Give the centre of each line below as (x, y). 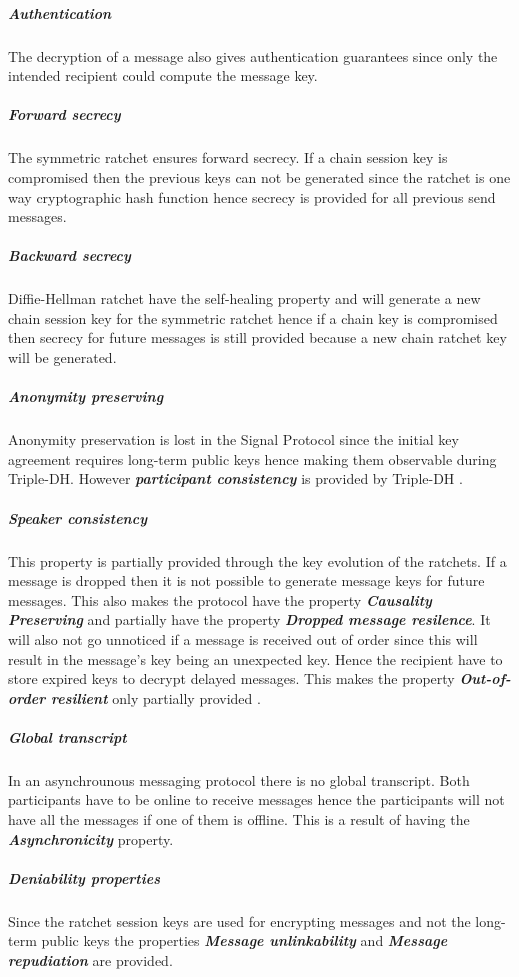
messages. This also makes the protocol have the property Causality (220, 599)
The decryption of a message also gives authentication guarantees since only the (253, 55)
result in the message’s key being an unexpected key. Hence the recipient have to (255, 658)
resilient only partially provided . (156, 697)
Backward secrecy (69, 255)
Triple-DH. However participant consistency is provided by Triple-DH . (235, 478)
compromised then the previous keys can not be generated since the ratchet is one (259, 176)
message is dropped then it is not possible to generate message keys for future (246, 580)
